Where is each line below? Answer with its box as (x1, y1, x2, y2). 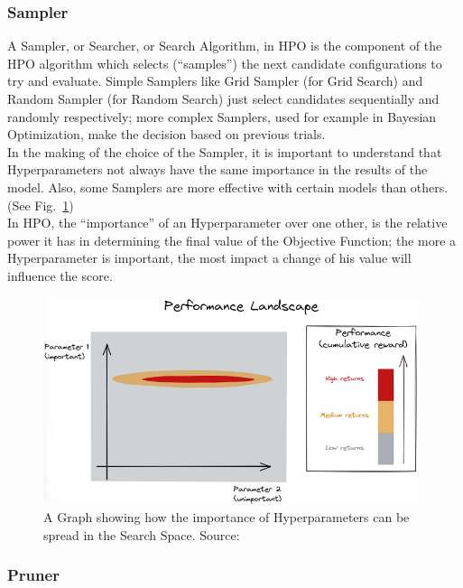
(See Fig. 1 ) (7, 195, 74, 214)
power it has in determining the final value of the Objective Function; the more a (7, 230, 457, 249)
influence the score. (7, 266, 113, 285)
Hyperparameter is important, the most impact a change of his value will (7, 248, 412, 267)
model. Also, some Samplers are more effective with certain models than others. (7, 177, 449, 196)
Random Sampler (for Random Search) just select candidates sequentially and (7, 89, 440, 107)
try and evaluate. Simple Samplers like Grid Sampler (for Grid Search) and (7, 71, 423, 90)
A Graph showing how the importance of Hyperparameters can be (43, 507, 410, 526)
